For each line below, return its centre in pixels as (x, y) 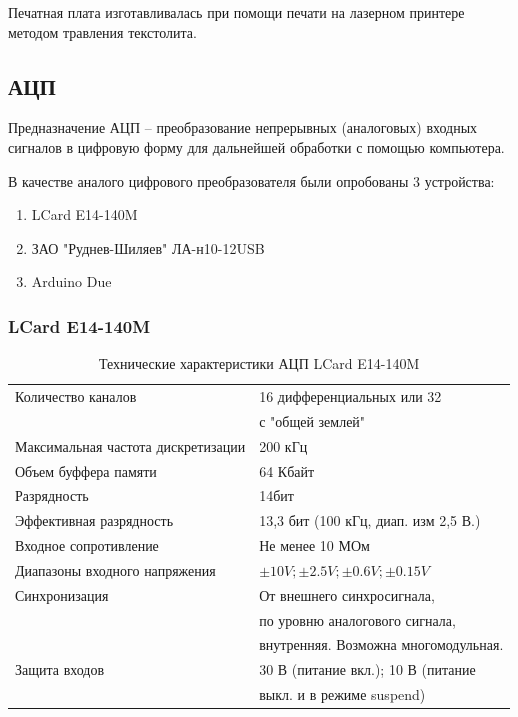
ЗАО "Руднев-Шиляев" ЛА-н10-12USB (148, 247)
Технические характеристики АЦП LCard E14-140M (259, 363)
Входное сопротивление (87, 545)
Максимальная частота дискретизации (130, 445)
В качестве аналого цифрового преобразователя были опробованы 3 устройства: (251, 180)
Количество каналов (76, 396)
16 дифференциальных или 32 (350, 396)
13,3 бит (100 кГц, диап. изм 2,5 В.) (370, 520)
